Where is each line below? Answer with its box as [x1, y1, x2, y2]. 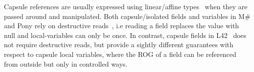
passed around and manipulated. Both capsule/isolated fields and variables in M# [4, 11, 251, 21]
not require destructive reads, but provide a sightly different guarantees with [4, 39, 233, 50]
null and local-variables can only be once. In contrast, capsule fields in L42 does [4, 30, 247, 40]
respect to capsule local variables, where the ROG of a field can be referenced [4, 49, 236, 59]
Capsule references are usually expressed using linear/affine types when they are [4, 1, 248, 11]
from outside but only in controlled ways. [4, 58, 128, 69]
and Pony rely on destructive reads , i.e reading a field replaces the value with [4, 20, 239, 31]
